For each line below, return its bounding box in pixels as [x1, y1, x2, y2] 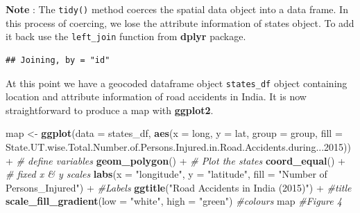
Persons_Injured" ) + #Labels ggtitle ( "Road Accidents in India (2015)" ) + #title [6, 180, 352, 194]
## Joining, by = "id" [6, 55, 110, 65]
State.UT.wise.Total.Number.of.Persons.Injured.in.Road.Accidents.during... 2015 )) [6, 139, 351, 154]
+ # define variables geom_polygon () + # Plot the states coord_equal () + [6, 153, 345, 167]
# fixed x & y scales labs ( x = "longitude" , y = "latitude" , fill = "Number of [6, 167, 327, 181]
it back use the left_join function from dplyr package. [6, 29, 246, 44]
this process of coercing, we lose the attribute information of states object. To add [6, 15, 354, 30]
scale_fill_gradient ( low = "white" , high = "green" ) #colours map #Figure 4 [6, 194, 342, 208]
